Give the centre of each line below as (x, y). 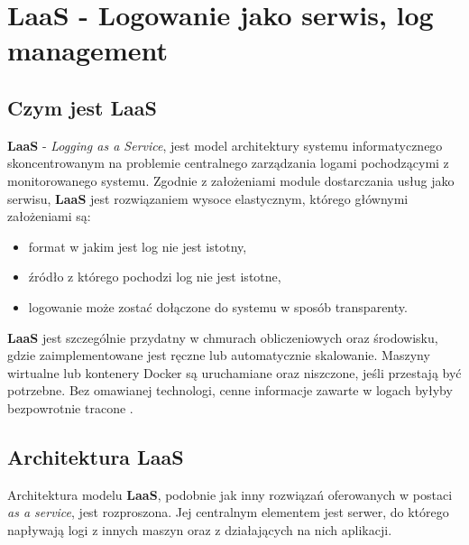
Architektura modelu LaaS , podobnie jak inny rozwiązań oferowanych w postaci (230, 494)
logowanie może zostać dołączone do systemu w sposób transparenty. (218, 306)
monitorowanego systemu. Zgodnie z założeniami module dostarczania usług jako (231, 180)
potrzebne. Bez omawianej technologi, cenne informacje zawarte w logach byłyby (230, 390)
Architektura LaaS (96, 456)
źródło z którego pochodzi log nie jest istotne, (155, 277)
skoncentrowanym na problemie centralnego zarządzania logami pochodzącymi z (228, 163)
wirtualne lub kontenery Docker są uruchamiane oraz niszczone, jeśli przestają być (234, 372)
